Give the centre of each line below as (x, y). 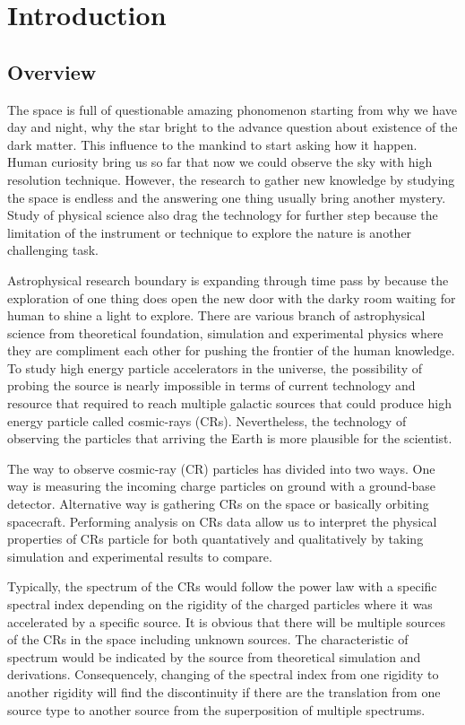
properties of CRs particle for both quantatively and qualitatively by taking (215, 539)
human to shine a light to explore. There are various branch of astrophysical (216, 315)
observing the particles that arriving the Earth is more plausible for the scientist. (230, 438)
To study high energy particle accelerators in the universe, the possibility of (215, 367)
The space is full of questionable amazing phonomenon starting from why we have (232, 109)
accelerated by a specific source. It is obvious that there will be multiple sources (227, 621)
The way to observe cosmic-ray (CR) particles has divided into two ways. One (221, 468)
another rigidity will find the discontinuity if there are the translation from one (224, 691)
